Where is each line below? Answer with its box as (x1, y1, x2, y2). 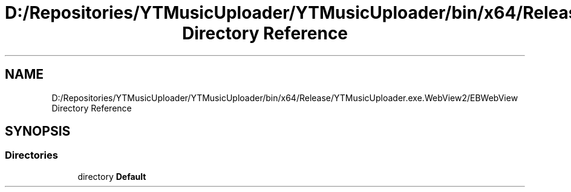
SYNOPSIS (5, 124, 71, 139)
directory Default (77, 171, 146, 182)
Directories (5, 149, 58, 162)
